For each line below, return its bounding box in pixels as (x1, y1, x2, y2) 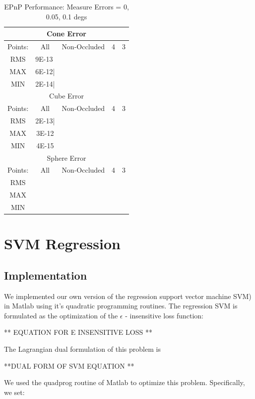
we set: (4, 387, 25, 397)
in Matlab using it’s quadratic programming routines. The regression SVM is (4, 300, 238, 311)
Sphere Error (47, 152, 86, 163)
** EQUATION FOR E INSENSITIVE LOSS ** (4, 327, 152, 337)
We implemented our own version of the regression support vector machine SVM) (4, 291, 252, 301)
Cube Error (49, 91, 84, 101)
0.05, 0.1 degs (46, 11, 87, 21)
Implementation (4, 267, 87, 283)
